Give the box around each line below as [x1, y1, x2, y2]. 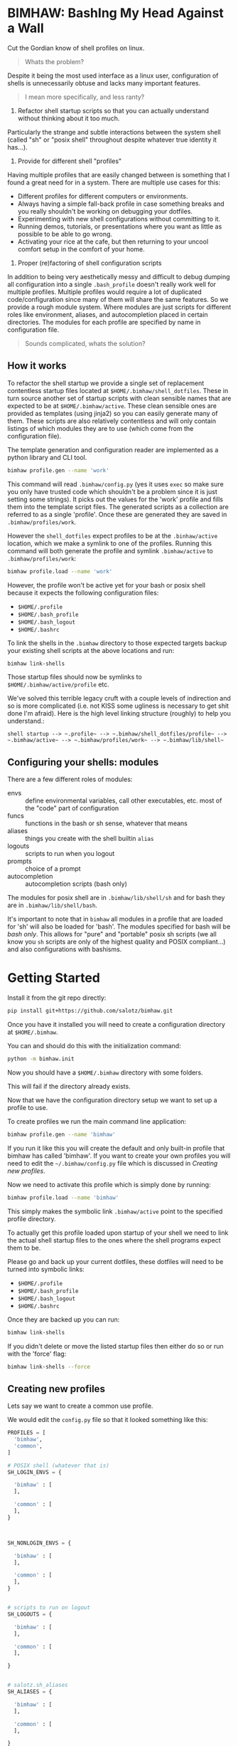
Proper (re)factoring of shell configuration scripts [17, 258, 162, 267]
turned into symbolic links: [7, 1265, 85, 1273]
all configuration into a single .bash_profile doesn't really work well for [7, 280, 217, 288]
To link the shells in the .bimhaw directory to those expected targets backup [7, 639, 227, 647]
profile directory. [7, 1214, 56, 1223]
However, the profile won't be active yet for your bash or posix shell [7, 580, 206, 589]
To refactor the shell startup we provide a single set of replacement [7, 379, 205, 387]
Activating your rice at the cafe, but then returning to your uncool [17, 237, 209, 246]
